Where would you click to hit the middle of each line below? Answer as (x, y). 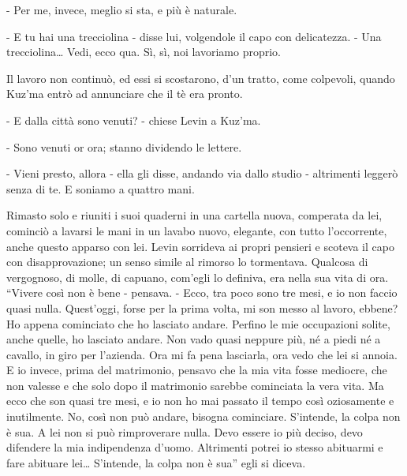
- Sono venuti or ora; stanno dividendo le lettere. (124, 146)
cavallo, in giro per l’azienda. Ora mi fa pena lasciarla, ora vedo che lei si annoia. (202, 354)
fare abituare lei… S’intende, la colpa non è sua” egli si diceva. (156, 462)
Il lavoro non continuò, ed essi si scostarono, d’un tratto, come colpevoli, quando (201, 78)
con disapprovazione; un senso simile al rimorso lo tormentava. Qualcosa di (187, 262)
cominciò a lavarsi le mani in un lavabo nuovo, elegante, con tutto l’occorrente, (197, 230)
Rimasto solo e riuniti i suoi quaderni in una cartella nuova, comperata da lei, (194, 215)
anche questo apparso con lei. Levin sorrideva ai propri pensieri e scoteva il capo (200, 246)
